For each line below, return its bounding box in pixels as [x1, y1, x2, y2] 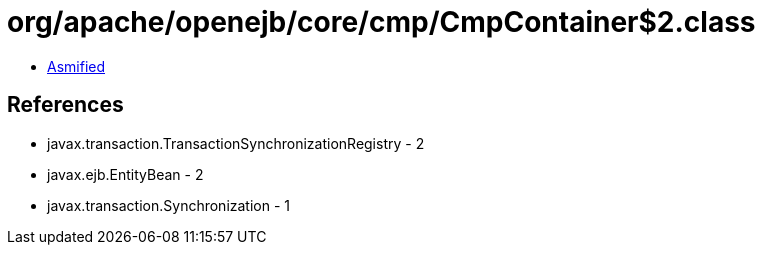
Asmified [47, 57, 106, 75]
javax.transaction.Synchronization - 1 [47, 196, 291, 214]
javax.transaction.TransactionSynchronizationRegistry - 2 [47, 134, 425, 152]
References [7, 92, 124, 118]
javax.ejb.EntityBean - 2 [47, 165, 204, 183]
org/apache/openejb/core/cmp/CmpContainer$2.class [7, 5, 756, 39]
